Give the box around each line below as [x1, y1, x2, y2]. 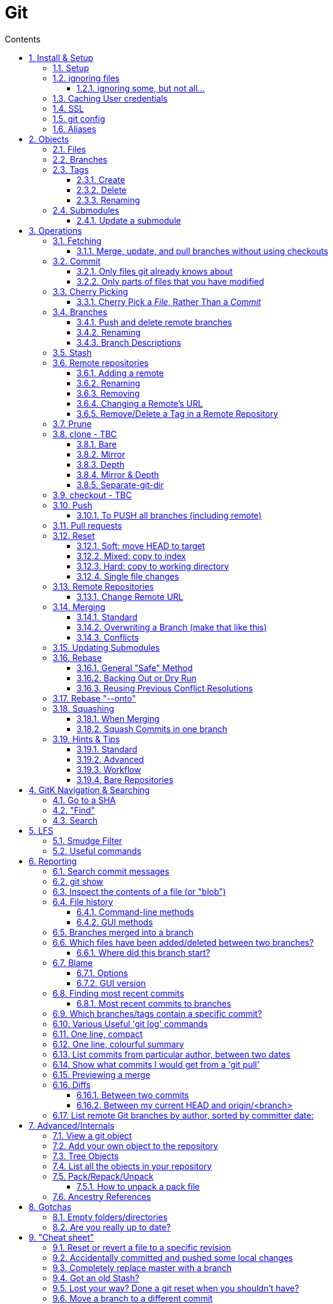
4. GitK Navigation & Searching [29, 784, 150, 795]
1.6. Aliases [53, 123, 96, 134]
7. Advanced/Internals [29, 1120, 115, 1131]
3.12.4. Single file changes [77, 571, 179, 581]
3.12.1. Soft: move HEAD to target [77, 540, 205, 551]
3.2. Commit [53, 255, 100, 266]
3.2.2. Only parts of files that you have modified [77, 276, 264, 287]
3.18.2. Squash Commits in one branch [77, 723, 227, 734]
